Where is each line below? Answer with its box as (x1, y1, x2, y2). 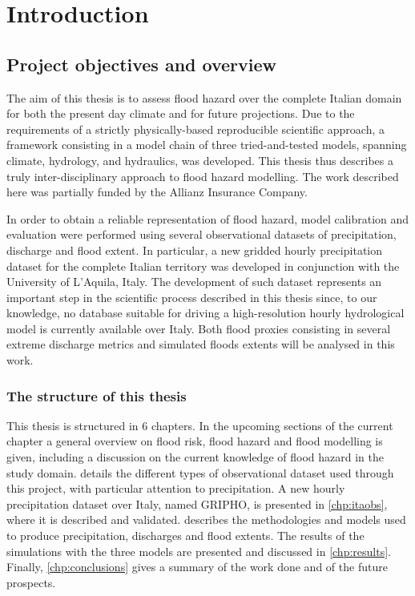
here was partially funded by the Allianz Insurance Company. (6, 183, 308, 200)
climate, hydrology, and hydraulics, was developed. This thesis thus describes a (6, 151, 393, 168)
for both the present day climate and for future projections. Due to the (6, 105, 355, 122)
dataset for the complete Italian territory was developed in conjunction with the (6, 257, 400, 274)
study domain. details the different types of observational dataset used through (6, 464, 394, 481)
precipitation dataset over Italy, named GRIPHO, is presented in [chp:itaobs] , (6, 495, 388, 512)
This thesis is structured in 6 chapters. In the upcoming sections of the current (6, 417, 393, 433)
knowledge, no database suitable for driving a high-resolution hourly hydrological (6, 304, 405, 321)
